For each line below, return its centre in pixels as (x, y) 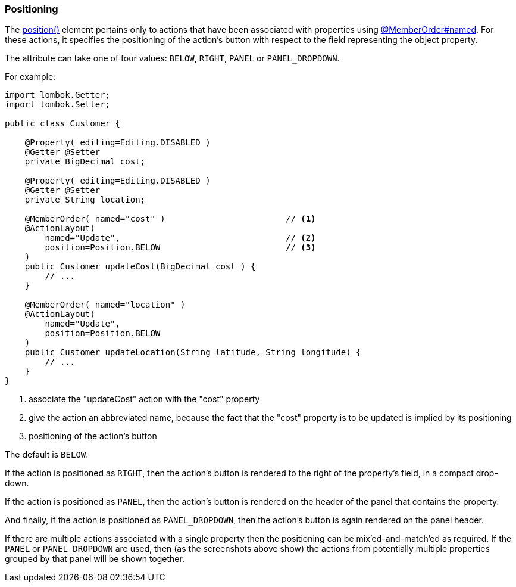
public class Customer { (62, 124)
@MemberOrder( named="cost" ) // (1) (170, 219)
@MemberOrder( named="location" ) (105, 305)
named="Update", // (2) (180, 238)
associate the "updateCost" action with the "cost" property (144, 399)
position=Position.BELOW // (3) (180, 248)
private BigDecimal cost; (85, 162)
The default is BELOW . (47, 455)
